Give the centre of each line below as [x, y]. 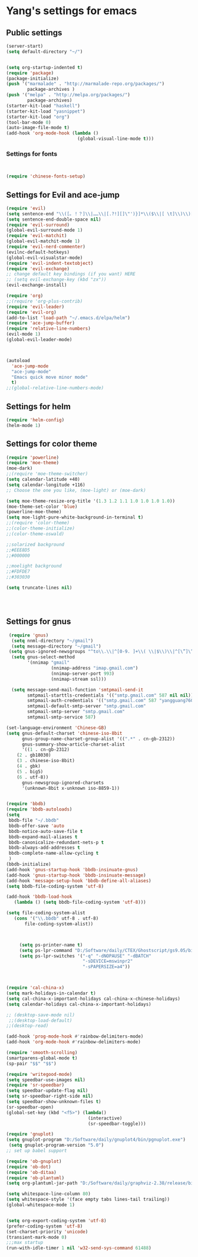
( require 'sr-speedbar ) [35, 1085]
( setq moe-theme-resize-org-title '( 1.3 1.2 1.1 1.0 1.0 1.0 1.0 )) [91, 501]
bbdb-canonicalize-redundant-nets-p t [56, 842]
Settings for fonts [32, 153]
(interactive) [105, 1118]
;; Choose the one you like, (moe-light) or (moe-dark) [76, 490]
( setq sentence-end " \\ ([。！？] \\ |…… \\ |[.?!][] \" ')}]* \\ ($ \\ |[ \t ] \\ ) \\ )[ [100, 214]
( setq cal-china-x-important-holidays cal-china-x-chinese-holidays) [93, 999]
